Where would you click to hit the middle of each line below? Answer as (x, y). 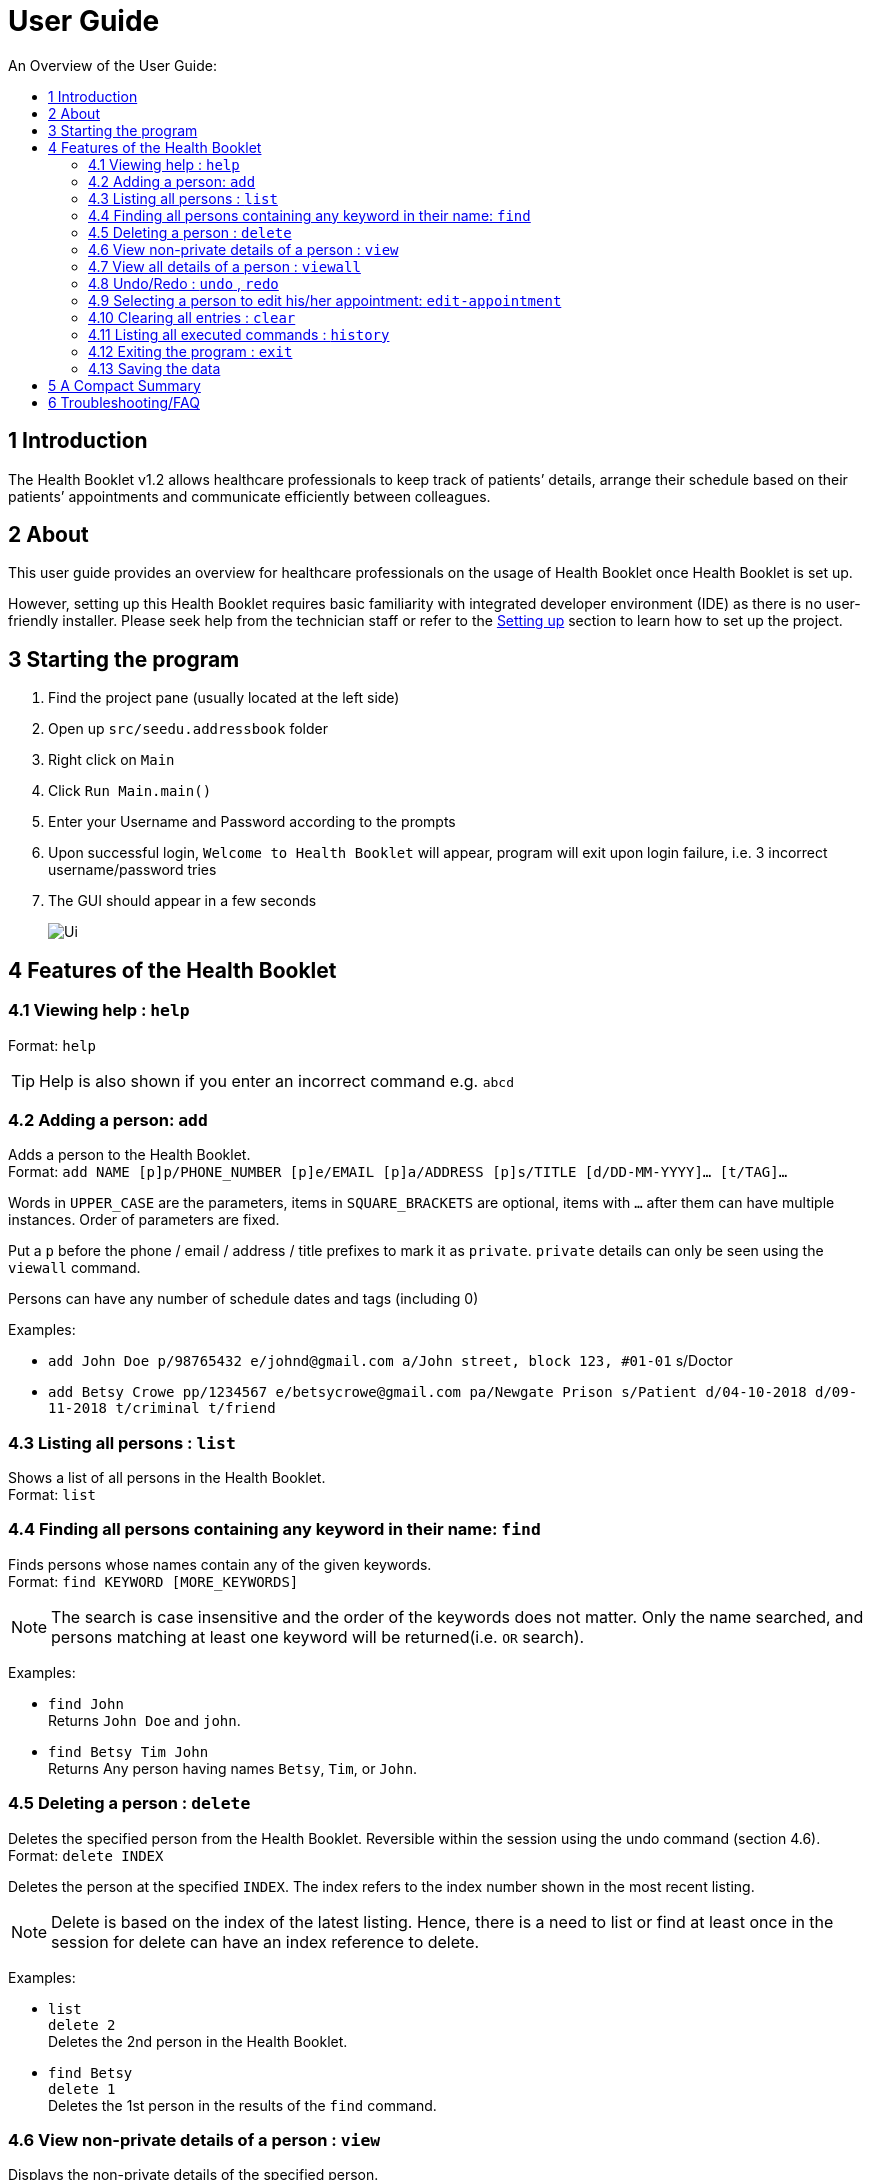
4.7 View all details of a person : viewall (224, 266)
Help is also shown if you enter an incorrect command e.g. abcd (277, 1080)
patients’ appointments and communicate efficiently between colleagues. (249, 496)
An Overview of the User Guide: (112, 65)
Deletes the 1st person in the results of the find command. (242, 2105)
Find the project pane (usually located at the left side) (224, 698)
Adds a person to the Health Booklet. (129, 1155)
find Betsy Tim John (128, 1751)
